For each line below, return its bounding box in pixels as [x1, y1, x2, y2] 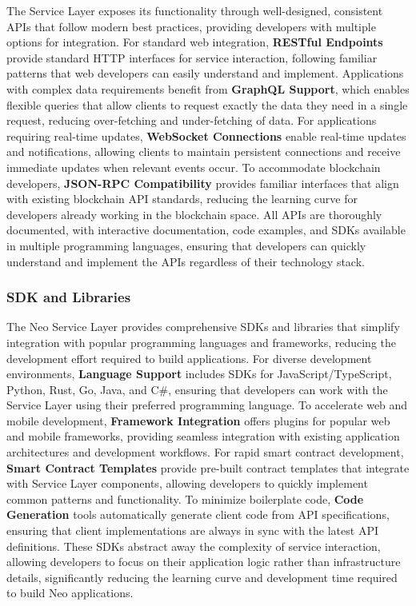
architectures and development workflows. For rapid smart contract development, [6, 444, 404, 460]
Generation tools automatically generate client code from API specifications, [6, 506, 390, 523]
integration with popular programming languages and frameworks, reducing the [6, 333, 396, 350]
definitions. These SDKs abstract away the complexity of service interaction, [6, 537, 381, 554]
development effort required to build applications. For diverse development [6, 349, 372, 366]
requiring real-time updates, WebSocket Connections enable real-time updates [6, 127, 406, 144]
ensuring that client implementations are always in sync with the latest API [6, 522, 378, 539]
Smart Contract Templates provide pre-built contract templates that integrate [6, 459, 410, 476]
